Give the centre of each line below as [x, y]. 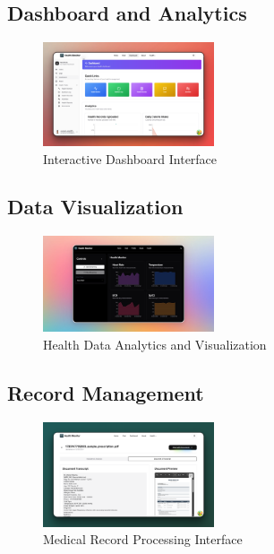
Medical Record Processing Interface [143, 539]
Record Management [106, 393]
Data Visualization [95, 207]
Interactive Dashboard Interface [130, 158]
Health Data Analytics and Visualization [155, 345]
